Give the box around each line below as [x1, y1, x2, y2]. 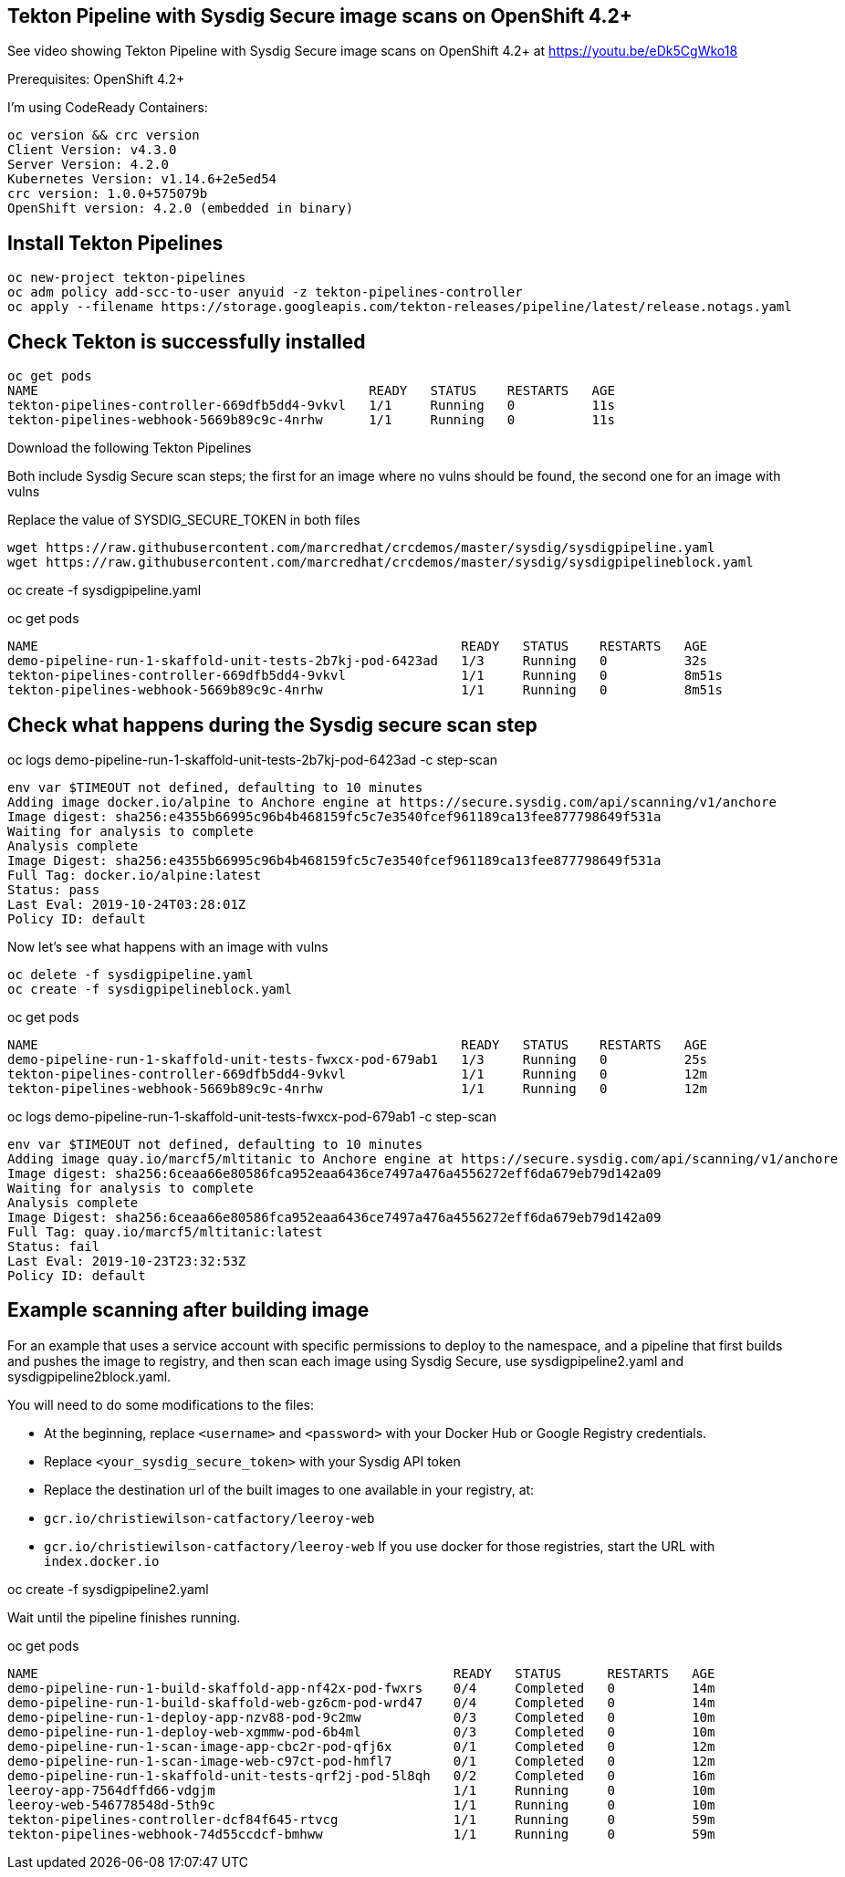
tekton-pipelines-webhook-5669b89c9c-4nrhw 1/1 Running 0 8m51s [7, 683, 723, 698]
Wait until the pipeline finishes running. [7, 1609, 241, 1625]
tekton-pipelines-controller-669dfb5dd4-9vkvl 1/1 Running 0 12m [7, 1066, 708, 1081]
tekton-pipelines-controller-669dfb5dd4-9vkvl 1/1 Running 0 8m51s [7, 668, 723, 683]
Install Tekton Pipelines [7, 231, 224, 255]
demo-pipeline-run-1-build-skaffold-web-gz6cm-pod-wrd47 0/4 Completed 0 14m [7, 1695, 715, 1710]
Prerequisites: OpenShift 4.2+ [7, 71, 185, 88]
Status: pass [7, 881, 100, 897]
